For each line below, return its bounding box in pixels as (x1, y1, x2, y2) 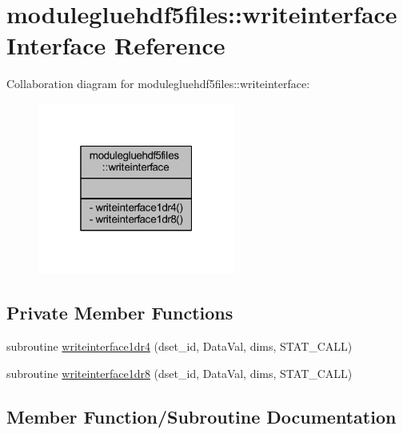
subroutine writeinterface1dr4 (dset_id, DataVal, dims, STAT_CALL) (6, 338, 353, 355)
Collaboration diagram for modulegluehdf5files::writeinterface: (6, 75, 310, 92)
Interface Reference (6, 29, 225, 62)
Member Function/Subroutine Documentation (6, 404, 397, 428)
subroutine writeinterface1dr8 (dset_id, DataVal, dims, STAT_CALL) (6, 364, 353, 381)
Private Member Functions (6, 300, 233, 325)
